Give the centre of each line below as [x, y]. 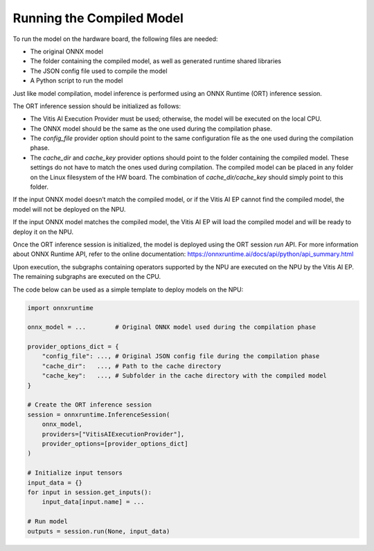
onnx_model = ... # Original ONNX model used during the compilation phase [172, 327]
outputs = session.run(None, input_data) [99, 531]
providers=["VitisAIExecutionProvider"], [113, 434]
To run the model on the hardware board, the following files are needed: [115, 39]
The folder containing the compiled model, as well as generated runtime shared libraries [156, 61]
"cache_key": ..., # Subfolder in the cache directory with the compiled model [184, 376]
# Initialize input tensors [75, 473]
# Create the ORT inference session [90, 405]
